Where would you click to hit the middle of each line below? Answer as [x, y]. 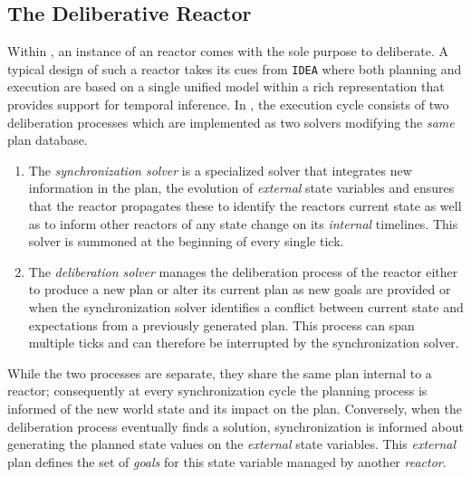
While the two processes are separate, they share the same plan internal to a [220, 372]
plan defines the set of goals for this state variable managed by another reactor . [227, 461]
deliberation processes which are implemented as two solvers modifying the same [231, 122]
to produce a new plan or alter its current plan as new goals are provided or [240, 289]
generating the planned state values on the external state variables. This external [231, 444]
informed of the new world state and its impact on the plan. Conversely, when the [235, 408]
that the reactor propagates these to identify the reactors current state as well [245, 206]
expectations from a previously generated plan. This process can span [221, 324]
